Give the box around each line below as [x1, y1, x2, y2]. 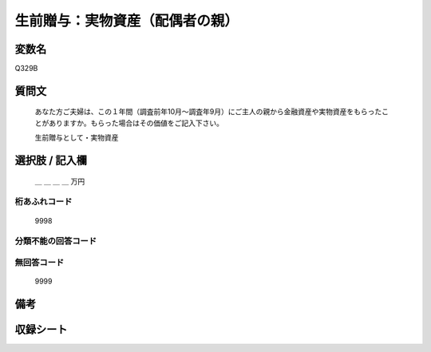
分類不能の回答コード [14, 235, 97, 247]
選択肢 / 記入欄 [14, 154, 88, 168]
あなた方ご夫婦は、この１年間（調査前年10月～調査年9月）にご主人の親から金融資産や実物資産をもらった [34, 107, 382, 117]
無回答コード [14, 256, 65, 267]
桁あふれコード [14, 196, 73, 208]
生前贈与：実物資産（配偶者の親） [14, 12, 239, 30]
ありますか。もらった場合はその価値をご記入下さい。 [48, 118, 223, 128]
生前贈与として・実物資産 [34, 132, 119, 143]
